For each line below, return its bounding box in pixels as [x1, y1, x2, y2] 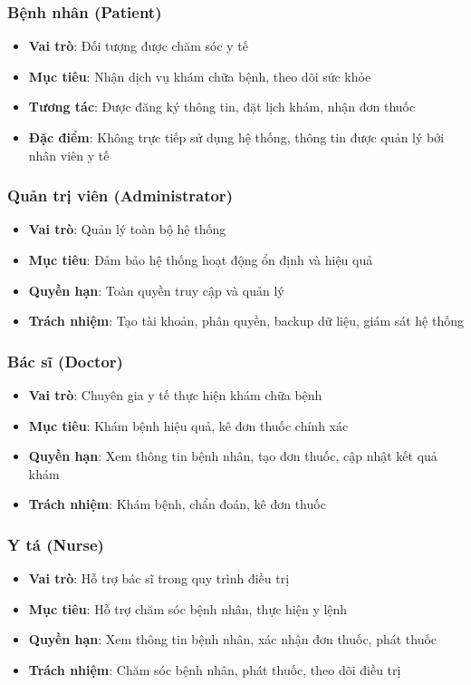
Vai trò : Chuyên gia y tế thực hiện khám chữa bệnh [28, 386, 322, 404]
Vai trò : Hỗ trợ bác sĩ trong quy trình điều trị [28, 569, 290, 588]
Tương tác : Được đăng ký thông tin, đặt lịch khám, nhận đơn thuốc [28, 97, 416, 116]
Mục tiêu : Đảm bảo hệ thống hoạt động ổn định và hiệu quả [28, 250, 373, 269]
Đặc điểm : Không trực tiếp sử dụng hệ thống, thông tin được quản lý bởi [28, 128, 445, 146]
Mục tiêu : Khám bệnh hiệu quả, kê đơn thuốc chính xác [28, 416, 349, 435]
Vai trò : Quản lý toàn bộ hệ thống [28, 220, 226, 239]
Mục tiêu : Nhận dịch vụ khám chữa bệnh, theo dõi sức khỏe [28, 66, 371, 85]
